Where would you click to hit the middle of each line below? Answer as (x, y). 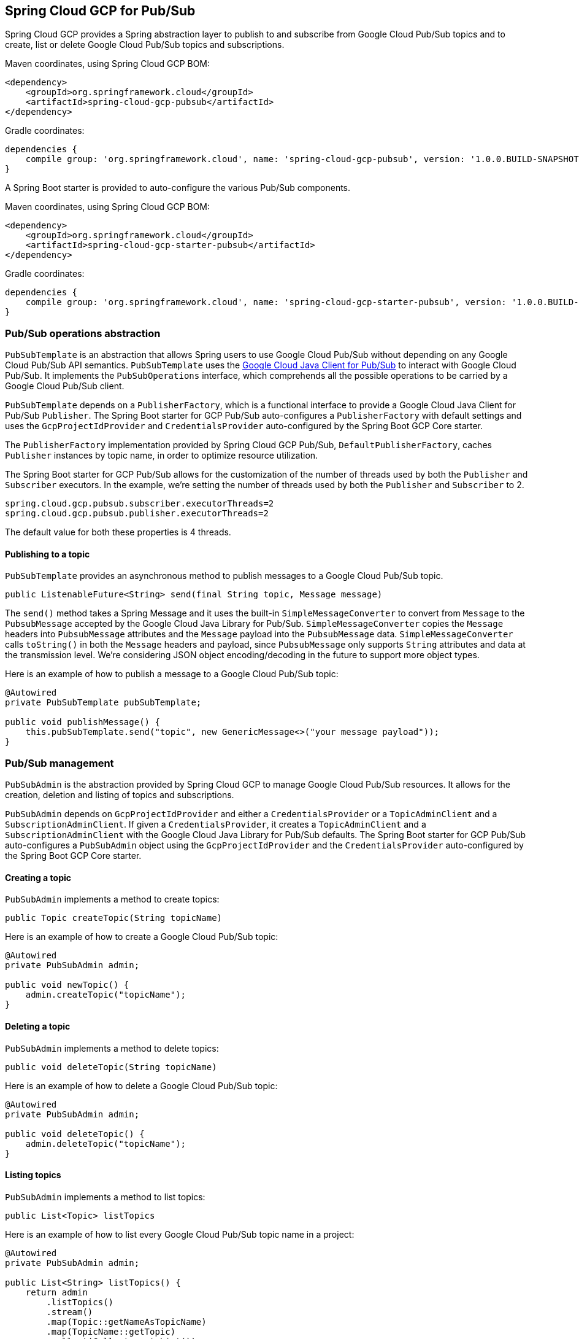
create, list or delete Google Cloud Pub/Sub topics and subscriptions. (145, 45)
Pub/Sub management (59, 763)
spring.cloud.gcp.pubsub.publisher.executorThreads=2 (137, 514)
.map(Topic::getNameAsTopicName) (126, 1322)
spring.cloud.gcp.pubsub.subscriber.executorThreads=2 (140, 504)
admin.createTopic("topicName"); (106, 995)
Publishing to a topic (48, 554)
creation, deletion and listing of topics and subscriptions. (120, 795)
